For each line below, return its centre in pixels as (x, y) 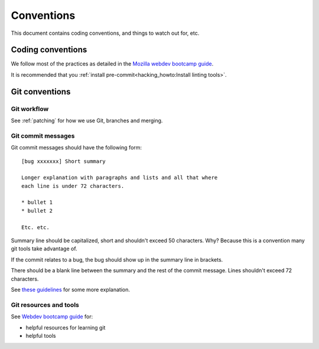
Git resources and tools (45, 305)
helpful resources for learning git (66, 327)
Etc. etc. (35, 227)
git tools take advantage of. (44, 249)
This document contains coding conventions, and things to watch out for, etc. (105, 33)
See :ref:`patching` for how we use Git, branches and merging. (87, 120)
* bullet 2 (37, 211)
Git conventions (41, 92)
